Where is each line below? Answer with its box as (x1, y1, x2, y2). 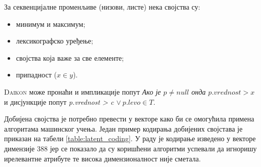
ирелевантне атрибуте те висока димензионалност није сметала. (4, 153, 201, 163)
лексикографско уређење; (16, 35, 93, 46)
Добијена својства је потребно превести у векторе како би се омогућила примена (4, 113, 254, 124)
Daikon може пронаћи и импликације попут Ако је (4, 86, 161, 97)
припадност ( (16, 69, 57, 80)
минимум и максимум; (16, 18, 86, 29)
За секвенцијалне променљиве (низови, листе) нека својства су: (4, 2, 200, 12)
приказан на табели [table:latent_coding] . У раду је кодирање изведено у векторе (4, 133, 256, 144)
